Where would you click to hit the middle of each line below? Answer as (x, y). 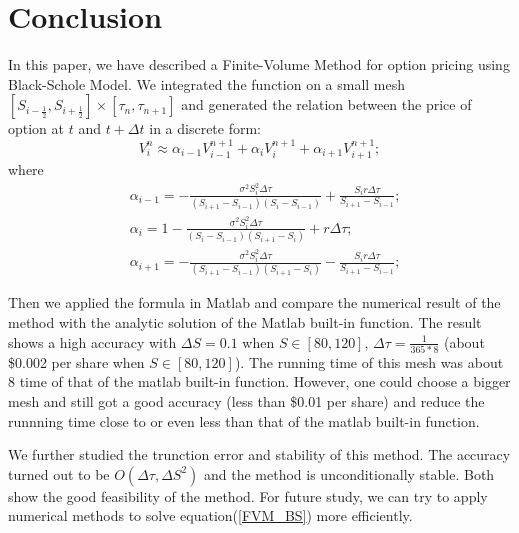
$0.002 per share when (76, 361)
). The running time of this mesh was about (369, 361)
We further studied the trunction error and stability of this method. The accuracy (259, 454)
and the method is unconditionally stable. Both (349, 473)
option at (36, 128)
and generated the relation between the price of (326, 104)
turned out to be (59, 473)
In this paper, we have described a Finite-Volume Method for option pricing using (259, 64)
